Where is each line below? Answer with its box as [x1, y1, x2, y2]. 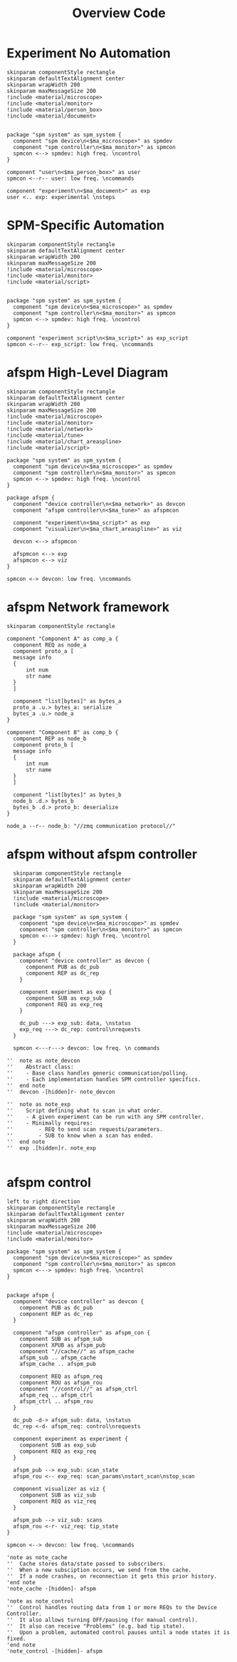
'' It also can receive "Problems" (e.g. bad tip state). [6, 1622, 186, 1630]
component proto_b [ [13, 741, 74, 749]
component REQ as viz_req [19, 1497, 97, 1505]
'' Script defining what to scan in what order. [6, 1107, 163, 1114]
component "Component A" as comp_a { [6, 635, 119, 642]
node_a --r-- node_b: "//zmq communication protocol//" [6, 822, 176, 829]
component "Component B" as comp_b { [6, 729, 119, 736]
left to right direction [6, 1197, 80, 1205]
